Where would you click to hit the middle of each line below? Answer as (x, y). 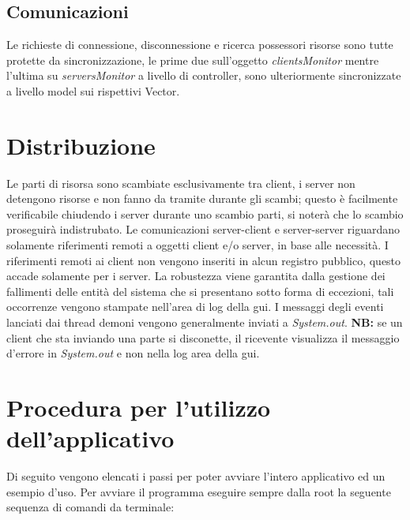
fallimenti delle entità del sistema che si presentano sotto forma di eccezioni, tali (200, 291)
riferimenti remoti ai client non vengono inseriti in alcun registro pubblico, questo (204, 260)
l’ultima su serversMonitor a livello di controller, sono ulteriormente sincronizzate (204, 75)
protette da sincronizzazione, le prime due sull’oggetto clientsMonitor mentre (193, 60)
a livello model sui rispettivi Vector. (93, 90)
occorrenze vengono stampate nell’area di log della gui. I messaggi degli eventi (195, 307)
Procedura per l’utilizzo (139, 408)
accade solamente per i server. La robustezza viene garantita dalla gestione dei (196, 276)
